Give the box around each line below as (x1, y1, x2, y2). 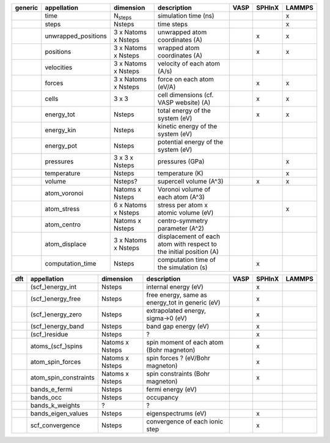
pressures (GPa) (158, 157, 205, 165)
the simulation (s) (158, 263, 208, 272)
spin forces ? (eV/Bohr (146, 354, 211, 362)
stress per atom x (158, 201, 208, 209)
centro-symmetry (158, 216, 208, 225)
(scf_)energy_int (30, 282, 76, 291)
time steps (158, 20, 188, 28)
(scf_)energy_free (30, 294, 81, 303)
